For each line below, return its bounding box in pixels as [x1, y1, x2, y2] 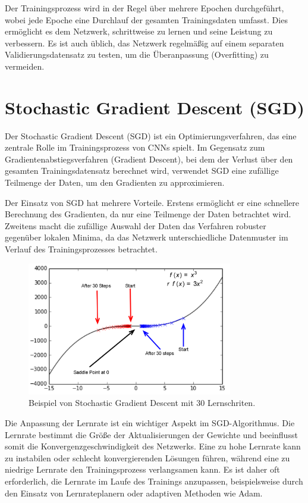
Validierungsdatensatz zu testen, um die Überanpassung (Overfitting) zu [5, 48, 269, 61]
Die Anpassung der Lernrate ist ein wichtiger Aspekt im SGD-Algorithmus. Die [5, 417, 295, 429]
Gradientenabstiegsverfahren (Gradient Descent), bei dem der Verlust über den [5, 152, 293, 165]
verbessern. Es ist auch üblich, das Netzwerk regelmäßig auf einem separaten [5, 36, 284, 49]
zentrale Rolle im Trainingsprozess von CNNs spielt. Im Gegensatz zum [5, 141, 265, 154]
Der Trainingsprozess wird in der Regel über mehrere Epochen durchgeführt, [5, 2, 284, 14]
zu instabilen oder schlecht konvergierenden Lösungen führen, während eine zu [5, 451, 290, 464]
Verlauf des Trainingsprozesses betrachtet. [5, 243, 158, 255]
